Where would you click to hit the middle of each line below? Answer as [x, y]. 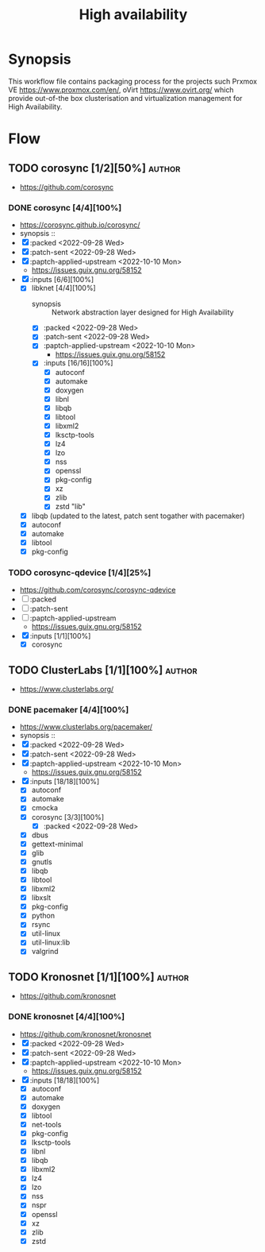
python [43, 916]
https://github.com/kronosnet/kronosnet [86, 1034]
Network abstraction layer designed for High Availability [142, 312]
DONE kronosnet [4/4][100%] [67, 1017]
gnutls [42, 862]
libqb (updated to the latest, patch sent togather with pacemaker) [138, 516]
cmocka [44, 808]
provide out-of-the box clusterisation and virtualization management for [125, 98]
